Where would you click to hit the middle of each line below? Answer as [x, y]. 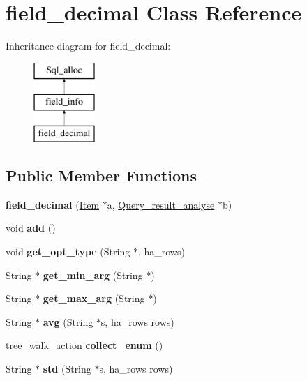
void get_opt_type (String [68, 252]
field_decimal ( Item [53, 204]
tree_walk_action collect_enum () [84, 345]
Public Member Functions [101, 175]
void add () [31, 228]
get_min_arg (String [93, 275]
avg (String [68, 321]
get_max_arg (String [94, 298]
